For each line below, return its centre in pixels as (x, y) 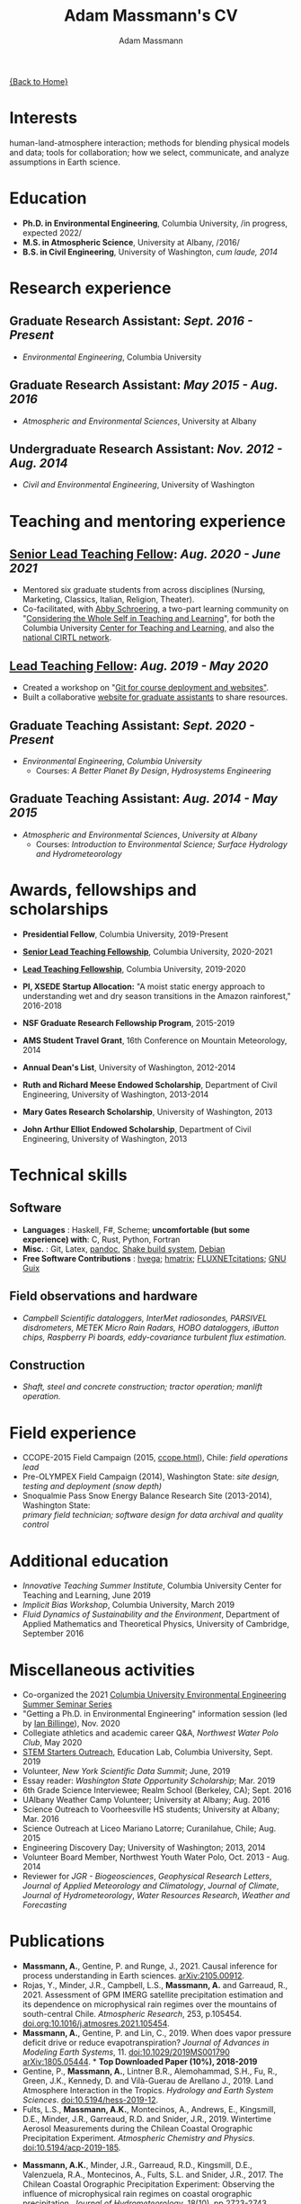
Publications (57, 1941)
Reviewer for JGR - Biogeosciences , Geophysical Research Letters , (147, 1877)
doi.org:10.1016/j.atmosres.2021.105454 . (96, 2023)
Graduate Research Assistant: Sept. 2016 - (131, 321)
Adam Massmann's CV (151, 16)
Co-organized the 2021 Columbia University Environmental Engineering (154, 1695)
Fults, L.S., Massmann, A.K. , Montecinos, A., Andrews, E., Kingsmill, (149, 2110)
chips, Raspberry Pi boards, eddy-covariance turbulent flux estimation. (155, 1337)
